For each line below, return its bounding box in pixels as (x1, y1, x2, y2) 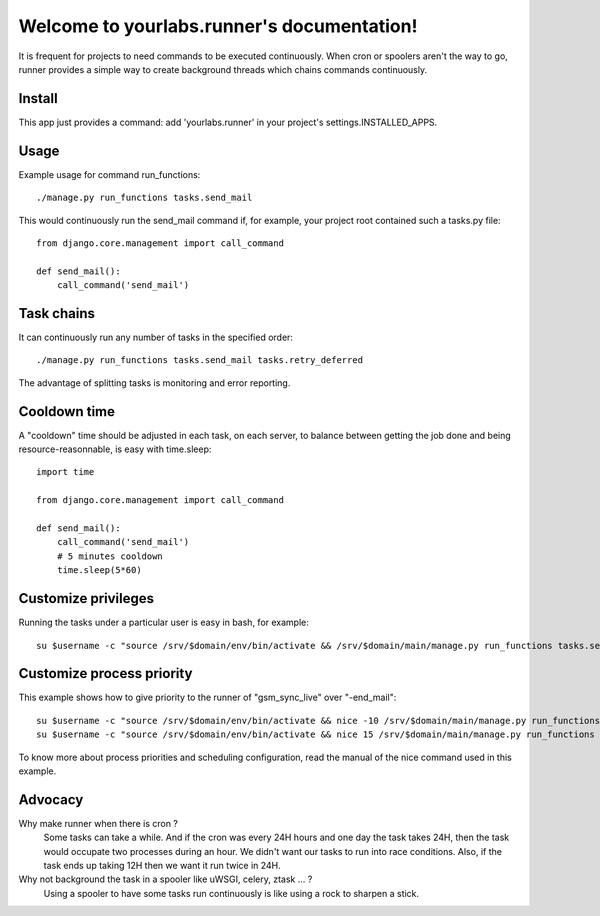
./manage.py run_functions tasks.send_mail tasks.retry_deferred (36, 355, 364, 366)
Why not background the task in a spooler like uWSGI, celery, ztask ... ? (18, 873, 313, 885)
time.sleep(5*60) (56, 565, 142, 576)
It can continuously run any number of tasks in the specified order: (18, 331, 294, 343)
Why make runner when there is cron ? (18, 817, 179, 829)
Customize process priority (18, 665, 193, 682)
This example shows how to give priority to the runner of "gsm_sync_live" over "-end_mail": (18, 691, 397, 704)
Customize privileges (18, 590, 155, 607)
